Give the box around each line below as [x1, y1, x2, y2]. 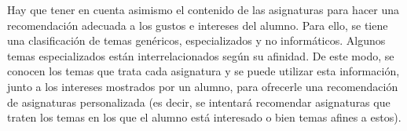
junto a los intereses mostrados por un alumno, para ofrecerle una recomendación [7, 78, 398, 94]
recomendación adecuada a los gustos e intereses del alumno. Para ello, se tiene [7, 16, 388, 33]
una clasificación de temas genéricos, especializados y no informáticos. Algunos [7, 32, 386, 49]
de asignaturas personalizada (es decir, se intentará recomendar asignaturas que [7, 93, 390, 110]
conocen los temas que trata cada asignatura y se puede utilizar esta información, [7, 63, 400, 79]
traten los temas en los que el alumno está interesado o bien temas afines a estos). [7, 109, 401, 126]
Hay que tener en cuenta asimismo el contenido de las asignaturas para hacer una [7, 2, 400, 17]
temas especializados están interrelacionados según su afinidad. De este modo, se [7, 47, 394, 64]
